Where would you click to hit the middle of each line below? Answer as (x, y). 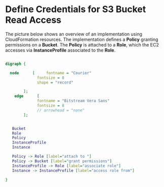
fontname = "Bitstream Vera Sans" (73, 101)
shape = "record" (55, 82)
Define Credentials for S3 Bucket (76, 9)
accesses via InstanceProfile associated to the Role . (60, 50)
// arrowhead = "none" (61, 110)
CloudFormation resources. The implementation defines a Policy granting (82, 39)
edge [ (27, 96)
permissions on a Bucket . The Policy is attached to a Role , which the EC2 (82, 44)
